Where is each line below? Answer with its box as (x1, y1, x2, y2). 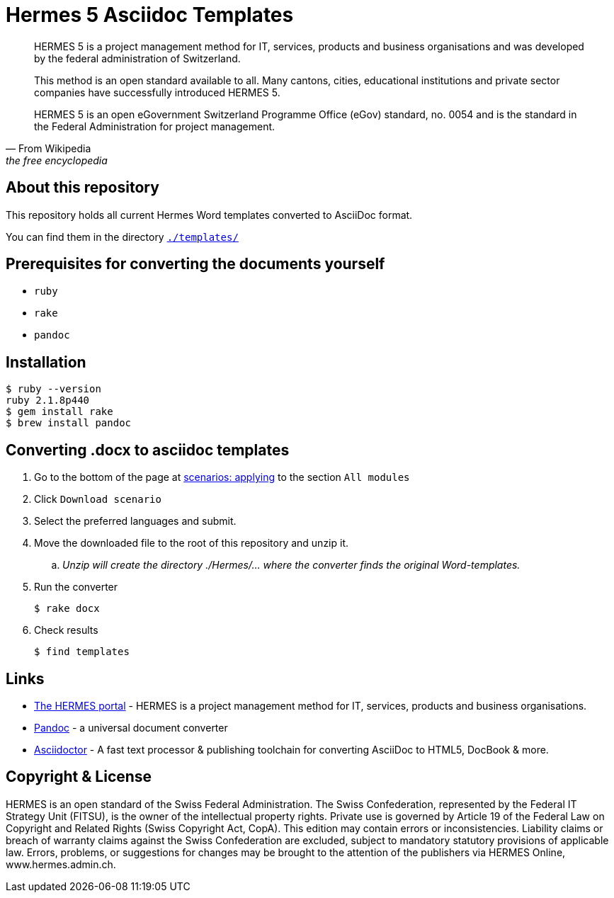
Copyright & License (6, 768, 152, 786)
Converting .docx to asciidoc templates (6, 441, 290, 459)
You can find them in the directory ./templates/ (6, 230, 239, 243)
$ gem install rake (6, 406, 113, 418)
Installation (6, 353, 86, 371)
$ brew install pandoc (6, 417, 132, 429)
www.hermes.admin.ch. (6, 858, 116, 870)
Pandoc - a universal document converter (34, 721, 228, 734)
